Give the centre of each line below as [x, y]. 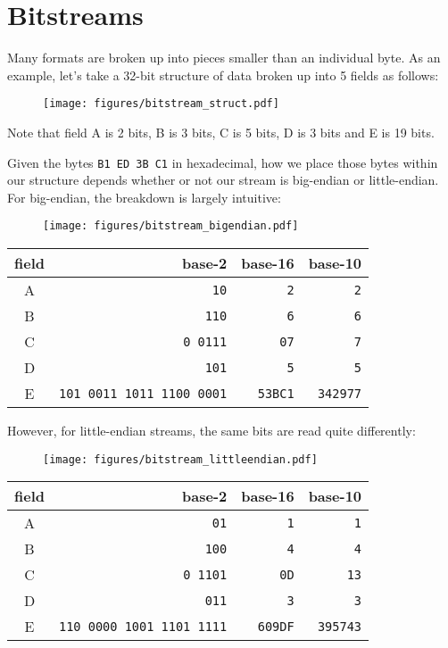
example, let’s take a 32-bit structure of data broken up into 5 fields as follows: [223, 75]
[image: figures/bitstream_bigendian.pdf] [171, 226]
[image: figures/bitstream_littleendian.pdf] [180, 459]
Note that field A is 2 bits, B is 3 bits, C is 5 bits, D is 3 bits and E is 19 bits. [221, 132]
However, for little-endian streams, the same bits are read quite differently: [212, 431]
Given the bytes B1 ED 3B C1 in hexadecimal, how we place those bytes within [223, 162]
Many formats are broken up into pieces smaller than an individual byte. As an [224, 58]
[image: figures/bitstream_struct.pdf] [161, 104]
